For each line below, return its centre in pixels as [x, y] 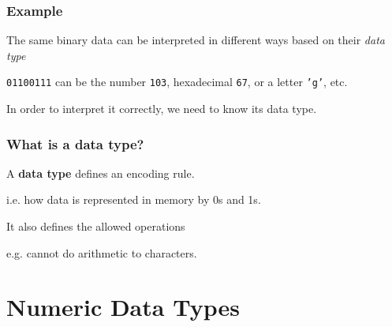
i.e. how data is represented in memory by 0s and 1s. [134, 199]
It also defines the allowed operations [96, 226]
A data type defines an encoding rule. [101, 173]
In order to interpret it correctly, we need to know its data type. [162, 109]
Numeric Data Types [123, 307]
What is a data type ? [75, 143]
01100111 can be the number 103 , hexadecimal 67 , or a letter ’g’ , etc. [177, 82]
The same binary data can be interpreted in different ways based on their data [196, 40]
